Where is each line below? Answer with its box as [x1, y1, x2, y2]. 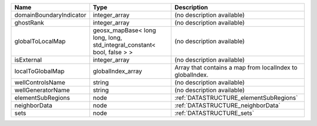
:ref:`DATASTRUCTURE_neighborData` [174, 101, 281, 109]
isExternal [14, 56, 42, 64]
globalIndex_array [93, 67, 143, 75]
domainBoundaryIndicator [14, 11, 86, 19]
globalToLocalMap [14, 37, 66, 45]
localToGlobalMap [14, 67, 65, 75]
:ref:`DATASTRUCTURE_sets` [174, 109, 255, 117]
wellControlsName [14, 79, 66, 86]
